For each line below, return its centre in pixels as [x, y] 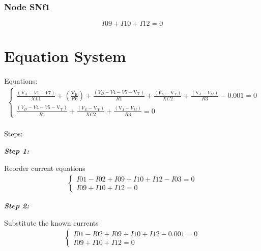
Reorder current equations [45, 168]
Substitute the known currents [51, 222]
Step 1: [17, 151]
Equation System [65, 56]
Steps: [13, 134]
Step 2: [17, 206]
